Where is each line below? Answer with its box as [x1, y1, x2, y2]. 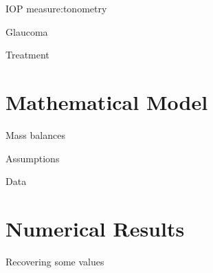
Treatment [5, 47, 49, 62]
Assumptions [5, 151, 60, 165]
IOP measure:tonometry [5, 1, 107, 15]
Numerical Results [5, 214, 185, 242]
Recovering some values [5, 254, 104, 268]
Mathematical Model [5, 87, 208, 116]
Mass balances [5, 127, 65, 142]
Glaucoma [5, 24, 48, 39]
